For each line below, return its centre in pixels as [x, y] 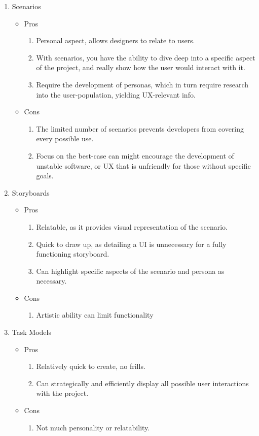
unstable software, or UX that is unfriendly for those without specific [143, 165]
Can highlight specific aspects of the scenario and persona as [130, 271]
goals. [45, 176]
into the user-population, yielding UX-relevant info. [116, 94]
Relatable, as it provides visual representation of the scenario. [132, 226]
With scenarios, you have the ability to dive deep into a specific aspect [146, 57]
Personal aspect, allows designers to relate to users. [116, 40]
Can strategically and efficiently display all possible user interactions [142, 383]
